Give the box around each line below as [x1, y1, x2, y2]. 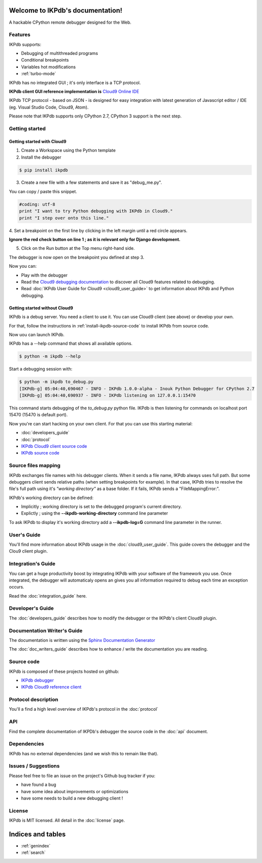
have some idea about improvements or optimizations [21, 788, 129, 794]
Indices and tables [9, 830, 66, 838]
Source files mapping [9, 462, 61, 469]
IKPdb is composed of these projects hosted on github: [9, 668, 119, 674]
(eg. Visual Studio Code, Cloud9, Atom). [9, 104, 89, 110]
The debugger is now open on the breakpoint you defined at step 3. [9, 254, 145, 260]
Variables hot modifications [21, 64, 76, 70]
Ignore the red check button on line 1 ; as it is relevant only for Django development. [9, 237, 180, 243]
